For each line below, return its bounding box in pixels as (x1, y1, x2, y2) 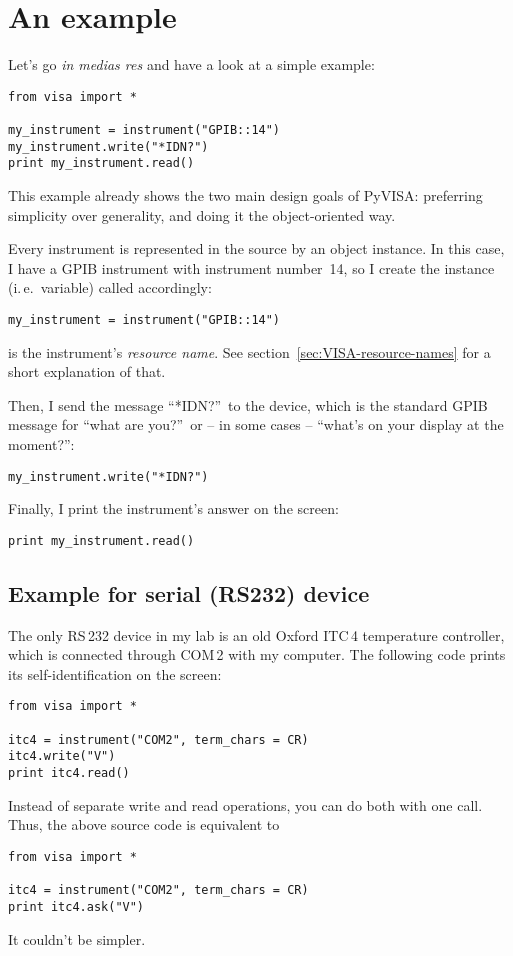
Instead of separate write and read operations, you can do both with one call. (8, 794, 483, 815)
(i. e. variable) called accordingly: (8, 277, 212, 298)
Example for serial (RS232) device (8, 577, 370, 608)
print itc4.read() (8, 766, 130, 781)
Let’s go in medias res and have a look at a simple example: (8, 54, 375, 75)
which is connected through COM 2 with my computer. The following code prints (8, 644, 506, 665)
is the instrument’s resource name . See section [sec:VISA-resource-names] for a (8, 341, 491, 362)
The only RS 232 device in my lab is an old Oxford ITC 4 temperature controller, (8, 624, 505, 645)
